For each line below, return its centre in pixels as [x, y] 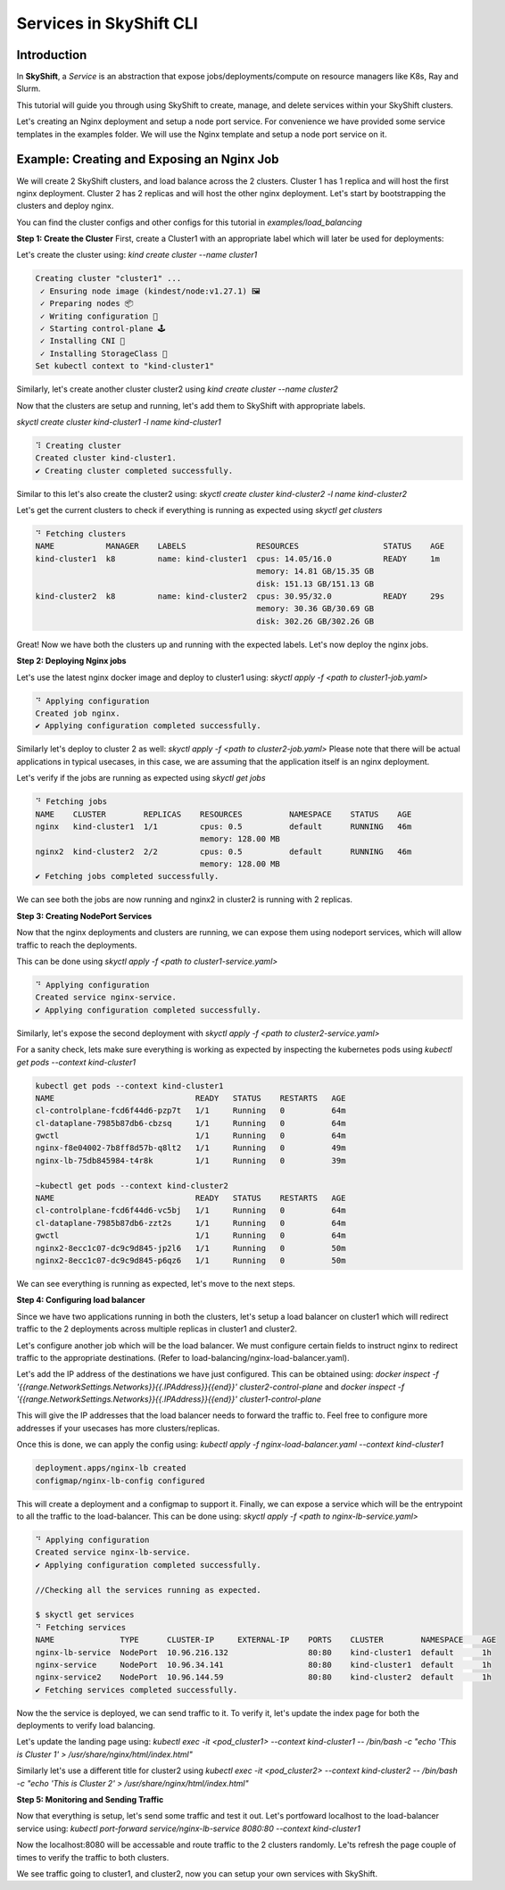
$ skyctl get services [85, 1615]
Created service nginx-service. [106, 998]
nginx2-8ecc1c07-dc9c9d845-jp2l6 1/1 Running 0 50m [190, 1248]
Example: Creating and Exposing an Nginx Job [148, 159]
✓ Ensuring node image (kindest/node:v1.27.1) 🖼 [150, 291]
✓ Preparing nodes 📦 [87, 304]
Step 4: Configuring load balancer [81, 1300]
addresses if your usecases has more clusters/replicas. [118, 1428]
